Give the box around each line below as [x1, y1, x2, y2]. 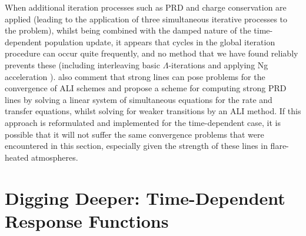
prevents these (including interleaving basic [5, 58, 160, 71]
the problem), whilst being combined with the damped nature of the [5, 24, 251, 36]
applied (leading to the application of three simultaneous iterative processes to [5, 12, 288, 25]
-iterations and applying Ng [168, 58, 268, 71]
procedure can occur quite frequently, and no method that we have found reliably [5, 47, 298, 59]
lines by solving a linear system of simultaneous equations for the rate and [5, 93, 272, 105]
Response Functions [5, 208, 169, 232]
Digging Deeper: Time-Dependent [5, 185, 285, 210]
